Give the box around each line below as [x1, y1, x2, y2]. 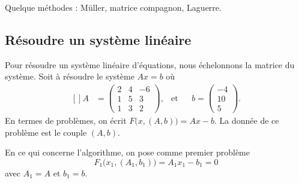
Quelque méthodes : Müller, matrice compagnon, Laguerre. [5, 1, 222, 13]
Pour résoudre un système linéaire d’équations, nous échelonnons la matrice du [5, 58, 295, 71]
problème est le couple [5, 126, 87, 138]
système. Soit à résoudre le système [5, 70, 134, 83]
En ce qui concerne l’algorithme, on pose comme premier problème [5, 146, 250, 158]
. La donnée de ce [214, 114, 279, 127]
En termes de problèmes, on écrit [5, 114, 127, 127]
